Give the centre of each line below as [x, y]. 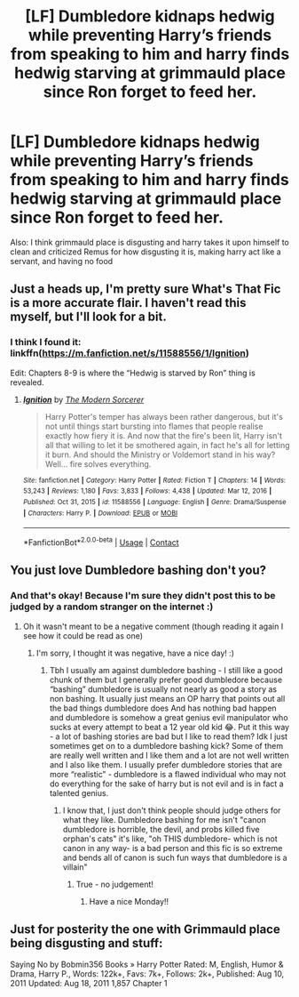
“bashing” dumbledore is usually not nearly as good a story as [163, 689]
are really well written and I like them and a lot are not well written [169, 755]
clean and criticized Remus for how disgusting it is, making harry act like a [146, 252]
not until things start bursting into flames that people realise [154, 426]
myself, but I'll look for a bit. [88, 317]
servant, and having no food [62, 261]
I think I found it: [46, 342]
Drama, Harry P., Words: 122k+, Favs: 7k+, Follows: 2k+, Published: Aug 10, [147, 974]
